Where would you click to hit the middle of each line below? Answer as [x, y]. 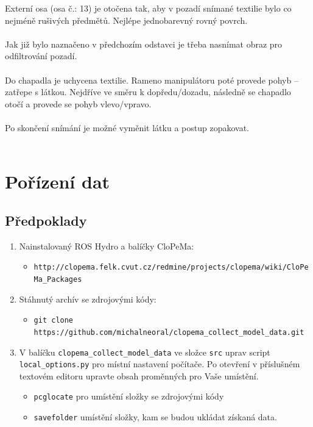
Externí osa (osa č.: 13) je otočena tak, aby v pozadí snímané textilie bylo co [148, 8]
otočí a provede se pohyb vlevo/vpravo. [78, 103]
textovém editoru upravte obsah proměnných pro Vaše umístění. [139, 375]
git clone [54, 321]
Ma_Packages [58, 279]
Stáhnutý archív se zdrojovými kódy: [88, 299]
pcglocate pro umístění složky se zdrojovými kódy [129, 396]
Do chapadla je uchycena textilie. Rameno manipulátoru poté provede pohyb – [152, 80]
